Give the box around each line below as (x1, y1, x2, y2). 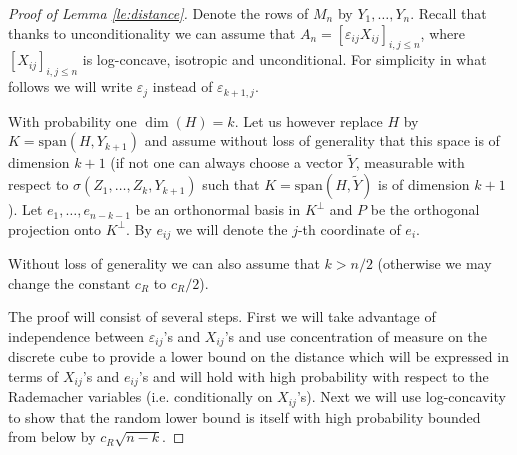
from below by (8, 426, 96, 447)
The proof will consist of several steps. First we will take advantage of (8, 306, 436, 327)
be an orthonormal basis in (135, 199, 301, 220)
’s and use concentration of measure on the (224, 325, 488, 346)
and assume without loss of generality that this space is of (144, 130, 500, 151)
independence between (8, 325, 145, 346)
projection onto (8, 218, 102, 239)
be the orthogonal (370, 199, 480, 220)
